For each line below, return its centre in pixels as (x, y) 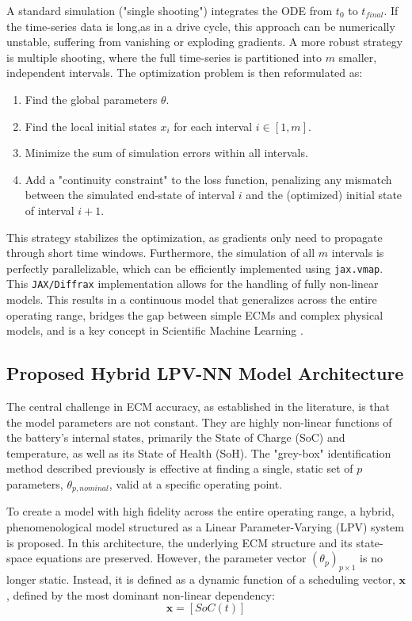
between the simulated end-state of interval (130, 195)
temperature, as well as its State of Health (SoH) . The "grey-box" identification (199, 452)
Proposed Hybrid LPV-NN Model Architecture (205, 373)
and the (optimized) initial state (324, 195)
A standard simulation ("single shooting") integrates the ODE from (170, 10)
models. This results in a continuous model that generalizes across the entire (192, 299)
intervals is (358, 253)
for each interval (213, 126)
